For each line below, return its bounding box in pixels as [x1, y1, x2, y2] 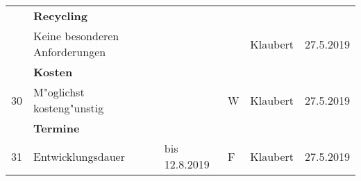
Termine [33, 120, 80, 136]
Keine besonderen [33, 28, 119, 44]
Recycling [33, 8, 87, 24]
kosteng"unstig [33, 100, 104, 116]
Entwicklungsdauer [33, 148, 125, 164]
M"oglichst [33, 84, 85, 100]
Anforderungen [33, 44, 106, 60]
